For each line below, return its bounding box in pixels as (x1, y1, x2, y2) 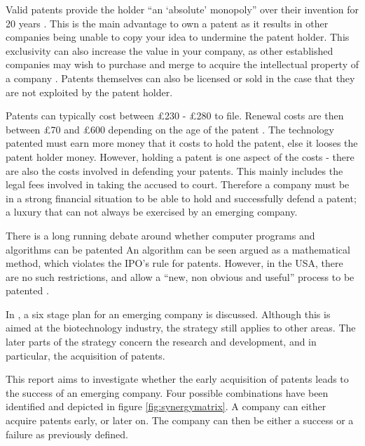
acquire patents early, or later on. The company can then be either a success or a (6, 413, 354, 428)
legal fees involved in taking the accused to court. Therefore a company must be (6, 177, 350, 192)
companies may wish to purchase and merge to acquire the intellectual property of (6, 57, 359, 72)
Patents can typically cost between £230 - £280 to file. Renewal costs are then (6, 108, 344, 123)
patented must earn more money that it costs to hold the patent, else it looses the (6, 136, 358, 150)
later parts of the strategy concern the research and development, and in (6, 334, 317, 349)
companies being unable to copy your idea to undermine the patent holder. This (6, 29, 350, 44)
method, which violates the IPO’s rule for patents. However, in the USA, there (6, 256, 343, 270)
